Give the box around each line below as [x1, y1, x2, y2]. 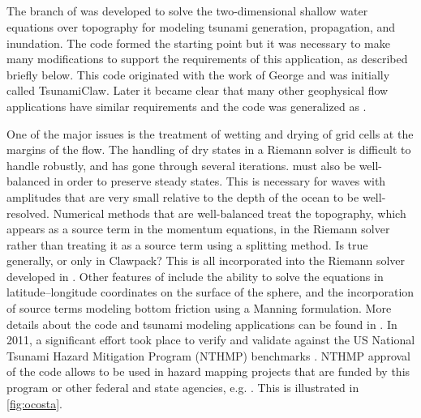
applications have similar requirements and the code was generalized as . [6, 97, 367, 114]
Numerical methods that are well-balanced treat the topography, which [53, 204, 406, 221]
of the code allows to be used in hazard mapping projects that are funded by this [6, 363, 410, 380]
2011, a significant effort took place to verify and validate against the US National [6, 331, 415, 348]
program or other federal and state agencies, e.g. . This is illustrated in [6, 379, 359, 396]
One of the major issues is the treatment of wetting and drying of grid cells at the [6, 125, 414, 142]
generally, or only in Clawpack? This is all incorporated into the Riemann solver [6, 252, 406, 269]
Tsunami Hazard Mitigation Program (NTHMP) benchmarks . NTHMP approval [6, 347, 410, 364]
